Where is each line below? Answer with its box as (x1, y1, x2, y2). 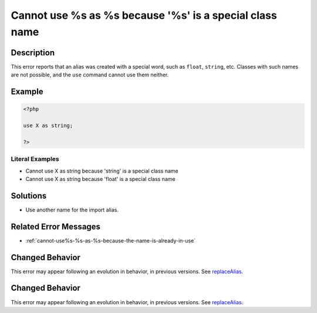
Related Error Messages (11, 221, 101, 231)
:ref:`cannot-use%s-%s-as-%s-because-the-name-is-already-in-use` (25, 237, 196, 244)
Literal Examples (11, 155, 59, 163)
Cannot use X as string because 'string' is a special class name (25, 167, 178, 174)
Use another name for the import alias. (25, 206, 119, 213)
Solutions (11, 191, 47, 201)
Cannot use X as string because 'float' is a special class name (25, 175, 176, 182)
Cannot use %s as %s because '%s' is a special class (11, 9, 277, 22)
